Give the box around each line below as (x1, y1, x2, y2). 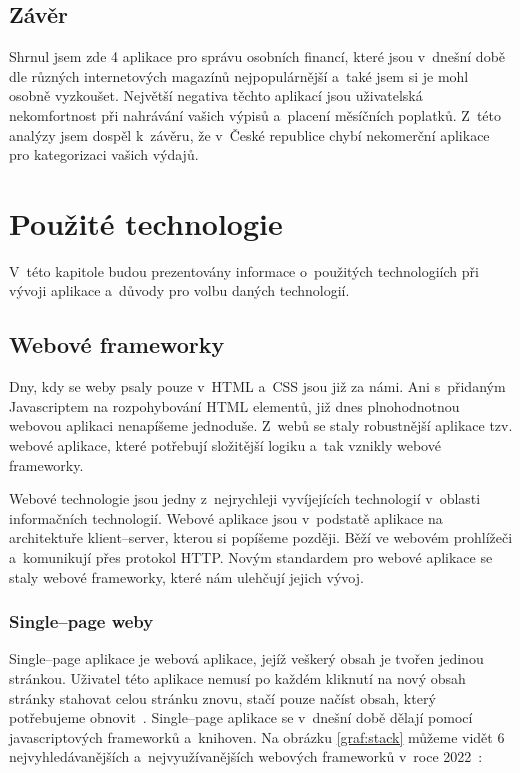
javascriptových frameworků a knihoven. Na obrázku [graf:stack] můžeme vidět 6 (9, 726, 505, 747)
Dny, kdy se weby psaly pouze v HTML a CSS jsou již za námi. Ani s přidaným (9, 376, 506, 397)
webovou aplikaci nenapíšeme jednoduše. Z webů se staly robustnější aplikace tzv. (9, 415, 513, 436)
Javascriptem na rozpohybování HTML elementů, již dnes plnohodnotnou (9, 395, 460, 416)
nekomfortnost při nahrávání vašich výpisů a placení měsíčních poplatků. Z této (9, 104, 502, 125)
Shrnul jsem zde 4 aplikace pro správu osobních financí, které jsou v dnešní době (9, 46, 506, 67)
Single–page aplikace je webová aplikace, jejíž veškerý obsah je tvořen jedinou (9, 648, 484, 669)
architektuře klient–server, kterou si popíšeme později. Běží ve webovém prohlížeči (9, 527, 513, 548)
